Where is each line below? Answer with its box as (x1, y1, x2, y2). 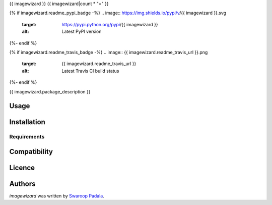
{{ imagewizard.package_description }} (9, 88, 91, 94)
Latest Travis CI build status (61, 68, 119, 74)
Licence (9, 163, 35, 172)
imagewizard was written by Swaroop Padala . (9, 193, 104, 199)
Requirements (9, 133, 45, 140)
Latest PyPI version (61, 28, 102, 35)
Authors (9, 179, 36, 188)
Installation (9, 118, 45, 126)
